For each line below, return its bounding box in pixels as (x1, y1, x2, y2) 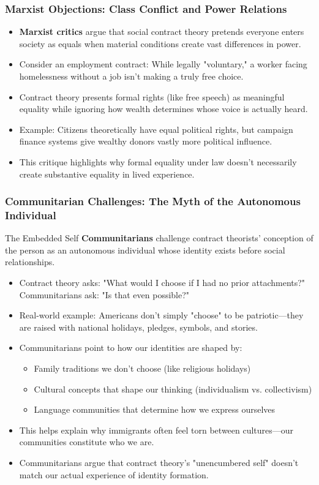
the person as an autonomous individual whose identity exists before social (5, 243, 285, 256)
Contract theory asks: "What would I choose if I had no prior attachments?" (19, 276, 306, 289)
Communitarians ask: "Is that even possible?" (19, 288, 190, 301)
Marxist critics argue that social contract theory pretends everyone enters (19, 25, 304, 38)
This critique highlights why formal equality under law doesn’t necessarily (19, 155, 297, 168)
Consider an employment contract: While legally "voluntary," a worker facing (19, 58, 307, 70)
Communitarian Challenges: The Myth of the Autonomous (5, 194, 301, 209)
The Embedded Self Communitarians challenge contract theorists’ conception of (5, 231, 313, 244)
